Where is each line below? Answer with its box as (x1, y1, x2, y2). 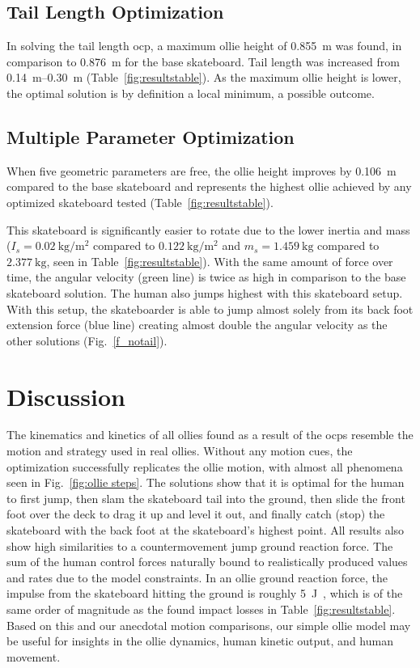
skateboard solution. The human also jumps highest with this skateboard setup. (6, 284, 403, 301)
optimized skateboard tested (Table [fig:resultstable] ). (6, 193, 274, 210)
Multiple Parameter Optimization (6, 124, 295, 149)
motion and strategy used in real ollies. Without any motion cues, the (6, 442, 353, 459)
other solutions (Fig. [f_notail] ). (6, 332, 168, 349)
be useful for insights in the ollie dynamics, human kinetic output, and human (6, 632, 393, 649)
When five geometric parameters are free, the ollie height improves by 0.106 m (6, 162, 397, 179)
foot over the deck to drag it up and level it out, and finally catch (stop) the (6, 505, 385, 522)
